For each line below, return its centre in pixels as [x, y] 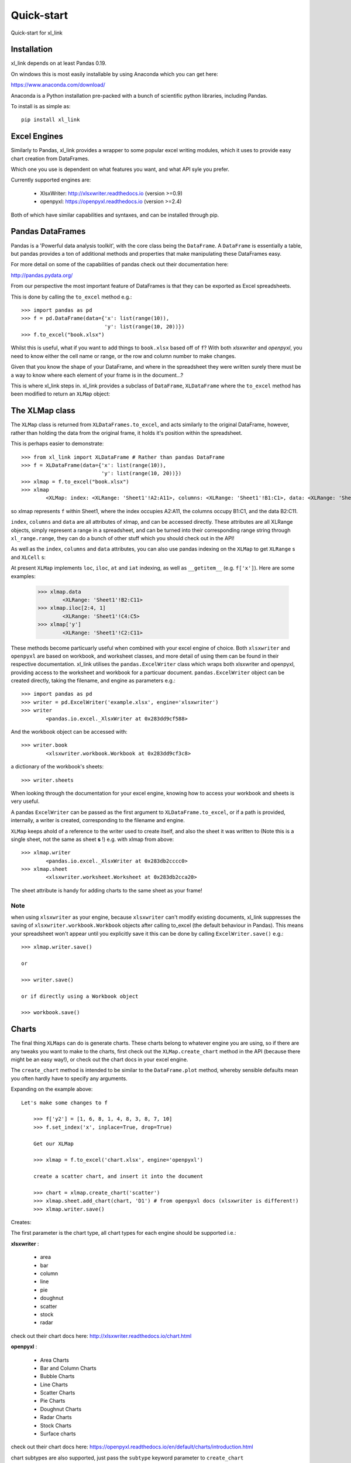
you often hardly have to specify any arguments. [69, 1078]
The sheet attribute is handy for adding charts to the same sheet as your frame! [106, 890]
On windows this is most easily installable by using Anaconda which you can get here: [115, 74]
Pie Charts [53, 1401]
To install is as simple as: [41, 107]
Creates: [21, 1222]
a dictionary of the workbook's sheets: [57, 767]
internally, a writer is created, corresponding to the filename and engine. [98, 820]
